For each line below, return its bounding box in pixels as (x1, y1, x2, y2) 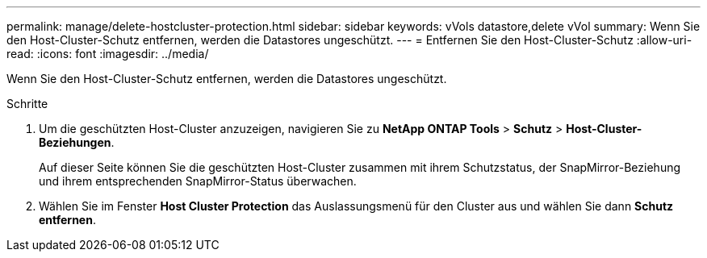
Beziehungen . (39, 135, 115, 149)
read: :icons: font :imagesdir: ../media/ (6, 47, 209, 60)
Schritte (6, 97, 48, 110)
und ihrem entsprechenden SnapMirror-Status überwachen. (39, 174, 357, 188)
